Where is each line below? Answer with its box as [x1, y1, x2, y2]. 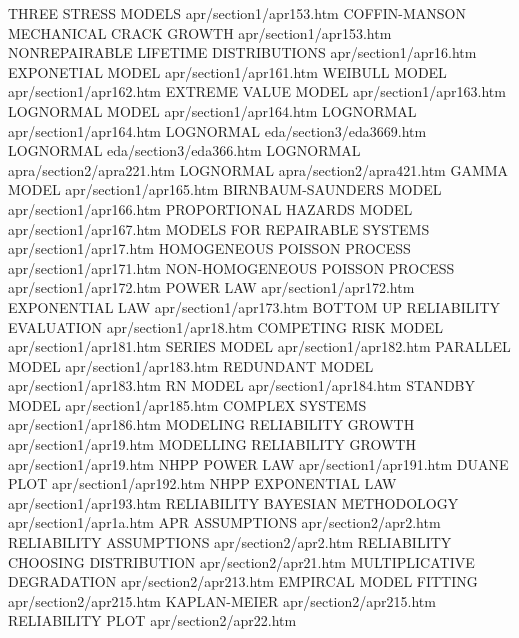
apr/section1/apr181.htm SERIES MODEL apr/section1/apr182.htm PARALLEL [8, 336, 511, 357]
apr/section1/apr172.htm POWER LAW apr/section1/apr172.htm [8, 277, 415, 298]
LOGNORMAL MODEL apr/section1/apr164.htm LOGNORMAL [8, 100, 417, 121]
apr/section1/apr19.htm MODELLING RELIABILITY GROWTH [8, 434, 416, 455]
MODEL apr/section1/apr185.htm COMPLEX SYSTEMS [8, 394, 367, 415]
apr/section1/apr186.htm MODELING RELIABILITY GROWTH [8, 414, 415, 435]
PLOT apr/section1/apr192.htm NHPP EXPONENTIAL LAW [8, 473, 397, 494]
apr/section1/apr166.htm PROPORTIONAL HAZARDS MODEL [8, 198, 413, 219]
